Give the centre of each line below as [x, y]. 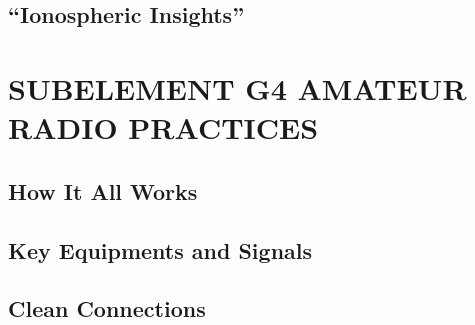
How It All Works [103, 190]
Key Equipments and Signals [160, 249]
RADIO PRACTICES [163, 127]
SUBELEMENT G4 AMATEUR [237, 87]
